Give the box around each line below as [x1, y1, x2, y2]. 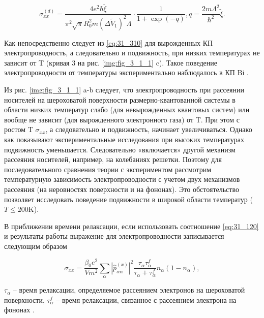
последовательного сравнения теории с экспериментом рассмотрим [4, 164, 211, 174]
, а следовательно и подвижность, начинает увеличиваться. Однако [45, 124, 252, 135]
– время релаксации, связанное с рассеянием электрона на [56, 294, 237, 305]
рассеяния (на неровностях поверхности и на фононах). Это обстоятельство [4, 183, 239, 194]
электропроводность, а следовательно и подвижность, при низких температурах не [4, 47, 260, 58]
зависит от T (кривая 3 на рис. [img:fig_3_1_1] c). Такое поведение [4, 57, 218, 68]
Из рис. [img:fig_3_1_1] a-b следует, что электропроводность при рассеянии [4, 84, 244, 94]
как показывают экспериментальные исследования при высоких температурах [4, 134, 244, 144]
